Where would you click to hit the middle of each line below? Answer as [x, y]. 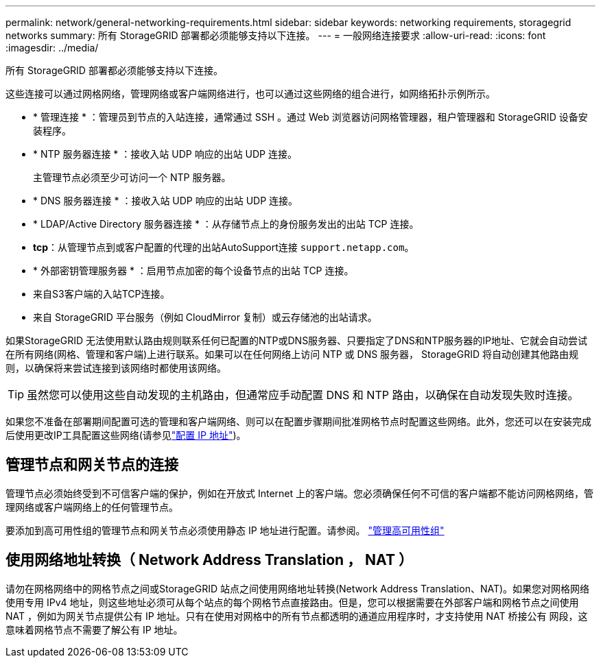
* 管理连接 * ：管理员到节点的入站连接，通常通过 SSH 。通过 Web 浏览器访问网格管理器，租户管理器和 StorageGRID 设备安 [310, 117]
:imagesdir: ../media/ [52, 48]
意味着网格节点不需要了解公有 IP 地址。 [94, 629]
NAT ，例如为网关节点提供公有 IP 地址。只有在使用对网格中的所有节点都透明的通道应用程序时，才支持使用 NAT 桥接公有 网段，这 [297, 616]
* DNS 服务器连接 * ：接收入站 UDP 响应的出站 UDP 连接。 [166, 201]
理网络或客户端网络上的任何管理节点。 [92, 507]
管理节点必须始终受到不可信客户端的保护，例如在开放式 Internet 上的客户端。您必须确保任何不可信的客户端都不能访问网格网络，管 [300, 493]
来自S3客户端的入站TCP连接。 [102, 294]
